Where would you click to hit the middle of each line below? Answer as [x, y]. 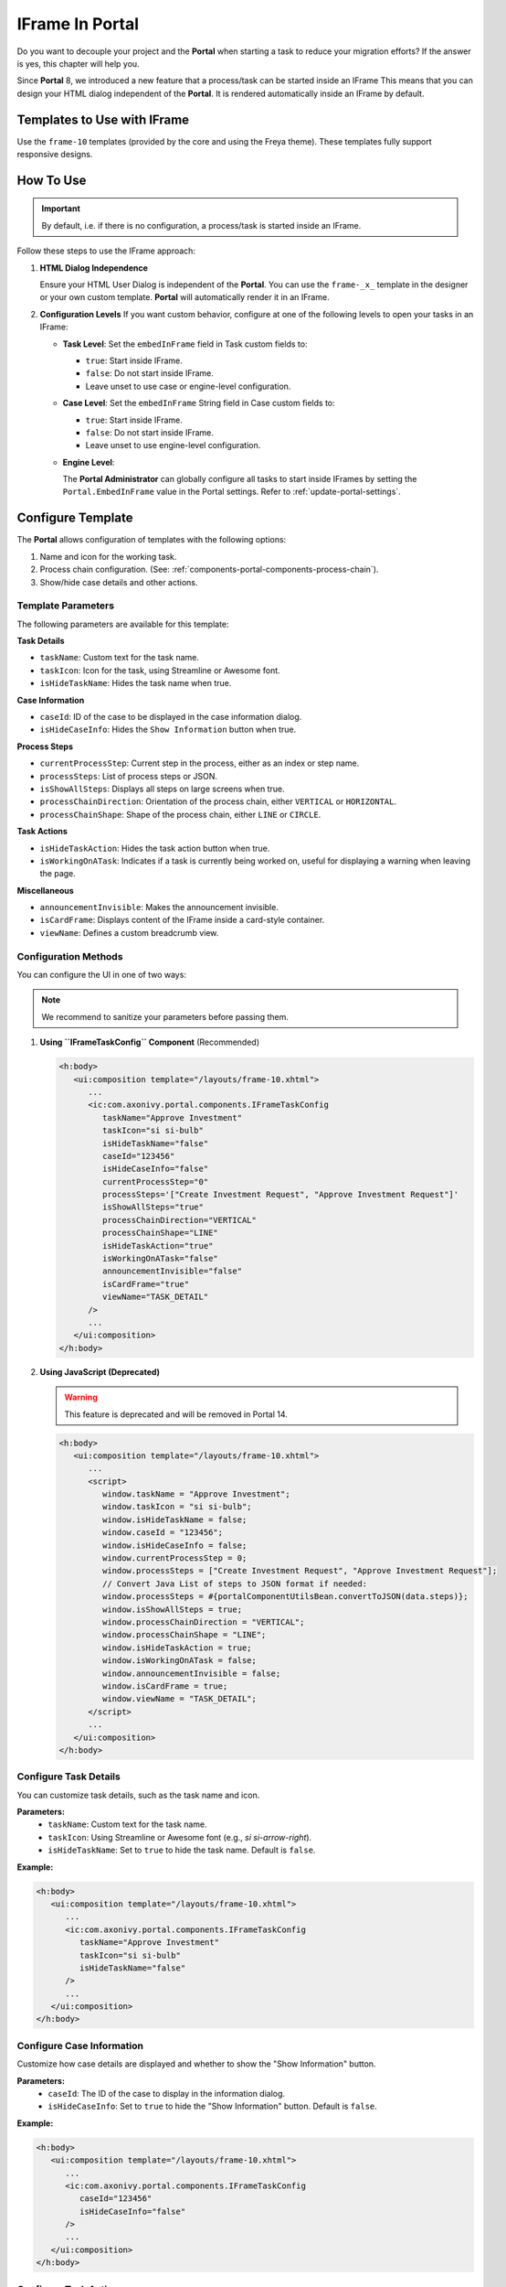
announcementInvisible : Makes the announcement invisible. [159, 907]
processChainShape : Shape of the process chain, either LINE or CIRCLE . [180, 814]
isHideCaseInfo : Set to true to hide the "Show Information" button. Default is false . [213, 2106]
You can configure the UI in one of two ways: [102, 975]
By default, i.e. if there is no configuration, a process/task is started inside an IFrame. [201, 225]
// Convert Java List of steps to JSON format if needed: [235, 1584]
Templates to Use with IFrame [103, 119]
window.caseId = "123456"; [163, 1533]
